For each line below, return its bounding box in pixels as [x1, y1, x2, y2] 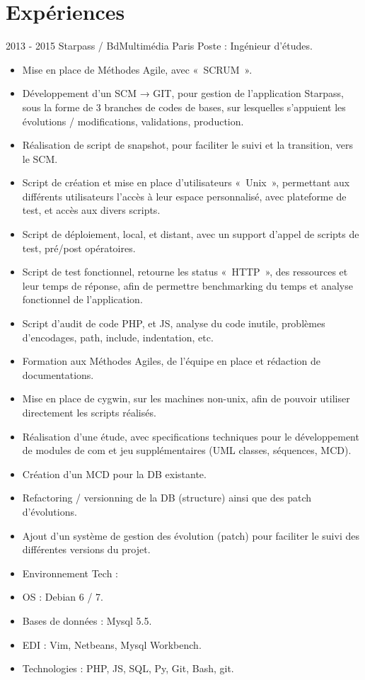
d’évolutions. [22, 504, 77, 518]
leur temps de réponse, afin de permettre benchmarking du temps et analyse [22, 278, 353, 293]
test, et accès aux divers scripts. [22, 203, 161, 217]
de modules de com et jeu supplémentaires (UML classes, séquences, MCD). [22, 443, 352, 458]
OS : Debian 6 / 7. [22, 589, 103, 604]
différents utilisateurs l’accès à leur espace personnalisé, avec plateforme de [22, 188, 347, 203]
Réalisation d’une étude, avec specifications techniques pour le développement [22, 429, 359, 443]
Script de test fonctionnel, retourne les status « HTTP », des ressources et [22, 264, 348, 279]
